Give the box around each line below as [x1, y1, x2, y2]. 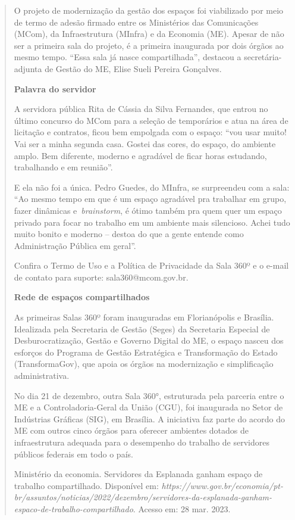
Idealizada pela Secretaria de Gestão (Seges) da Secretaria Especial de [14, 322, 270, 335]
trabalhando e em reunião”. [14, 161, 113, 173]
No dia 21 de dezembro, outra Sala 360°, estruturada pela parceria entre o [14, 389, 284, 401]
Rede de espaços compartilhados [14, 291, 150, 303]
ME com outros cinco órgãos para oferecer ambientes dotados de [14, 424, 249, 437]
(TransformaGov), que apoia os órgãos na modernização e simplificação [14, 357, 274, 370]
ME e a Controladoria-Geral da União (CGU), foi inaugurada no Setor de [14, 401, 283, 413]
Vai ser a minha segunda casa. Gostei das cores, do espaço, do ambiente [14, 137, 276, 150]
